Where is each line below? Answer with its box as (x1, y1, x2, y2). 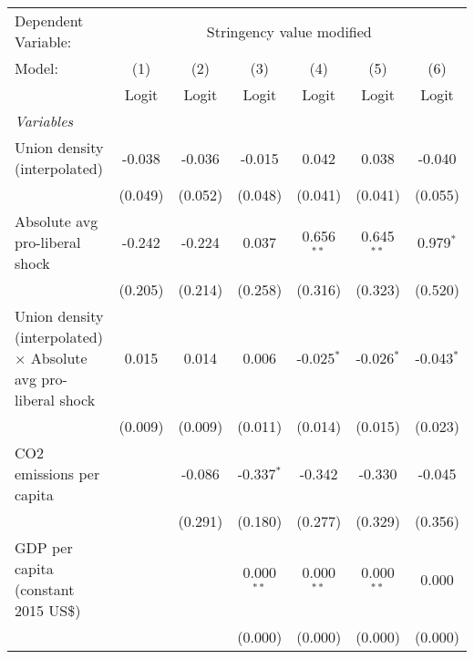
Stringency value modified (206, 20, 372, 42)
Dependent (15, 10, 84, 31)
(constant (15, 579, 75, 600)
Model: (15, 57, 59, 78)
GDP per (15, 537, 73, 558)
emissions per (15, 463, 100, 484)
